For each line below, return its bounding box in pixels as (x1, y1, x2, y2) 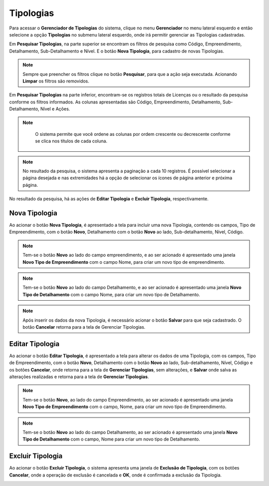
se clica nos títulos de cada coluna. (35, 138, 108, 144)
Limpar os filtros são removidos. (22, 78, 90, 84)
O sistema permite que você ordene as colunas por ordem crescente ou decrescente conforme (35, 131, 231, 137)
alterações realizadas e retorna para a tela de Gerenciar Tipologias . (9, 374, 149, 380)
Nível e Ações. (40, 106, 70, 112)
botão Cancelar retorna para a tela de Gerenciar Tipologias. (22, 324, 145, 330)
